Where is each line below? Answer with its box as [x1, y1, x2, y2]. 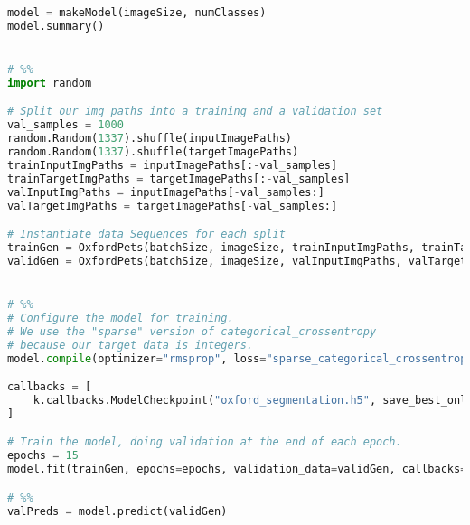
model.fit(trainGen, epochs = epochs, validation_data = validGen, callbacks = [7, 463, 467, 476]
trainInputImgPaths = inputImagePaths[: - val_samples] [7, 158, 338, 172]
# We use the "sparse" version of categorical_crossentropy [7, 324, 377, 338]
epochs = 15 [7, 449, 79, 463]
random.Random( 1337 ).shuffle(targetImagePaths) [7, 145, 299, 159]
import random [7, 76, 92, 89]
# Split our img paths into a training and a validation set [7, 105, 383, 118]
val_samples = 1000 [7, 118, 124, 132]
